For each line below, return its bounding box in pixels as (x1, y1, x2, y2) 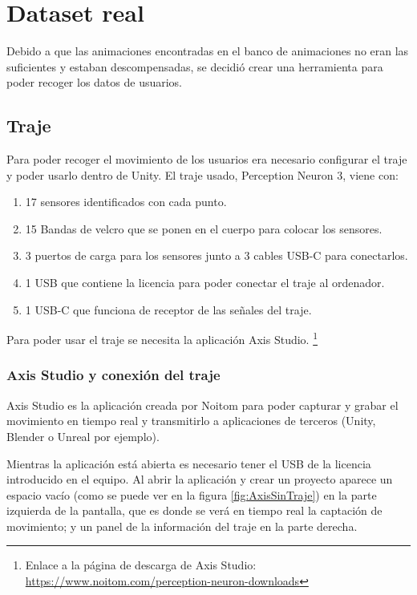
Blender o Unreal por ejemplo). (6, 427, 160, 444)
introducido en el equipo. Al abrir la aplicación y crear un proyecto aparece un (6, 471, 393, 488)
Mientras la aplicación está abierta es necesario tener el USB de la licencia (6, 455, 371, 472)
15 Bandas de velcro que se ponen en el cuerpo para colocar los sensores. (25, 220, 383, 237)
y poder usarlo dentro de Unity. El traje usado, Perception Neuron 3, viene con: (6, 166, 399, 183)
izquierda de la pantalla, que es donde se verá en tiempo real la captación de (6, 502, 383, 519)
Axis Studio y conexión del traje (6, 365, 221, 385)
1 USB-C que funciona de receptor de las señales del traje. (25, 301, 312, 318)
